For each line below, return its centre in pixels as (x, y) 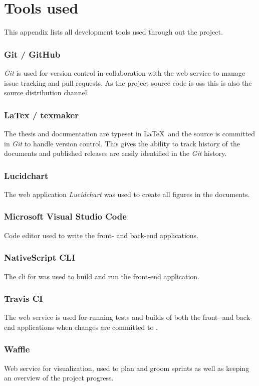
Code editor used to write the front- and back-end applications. (101, 235)
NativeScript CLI (40, 257)
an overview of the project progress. (59, 378)
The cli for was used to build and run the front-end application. (102, 276)
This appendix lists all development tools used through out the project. (113, 32)
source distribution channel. (47, 92)
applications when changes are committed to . (88, 327)
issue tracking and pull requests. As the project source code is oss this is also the (128, 82)
